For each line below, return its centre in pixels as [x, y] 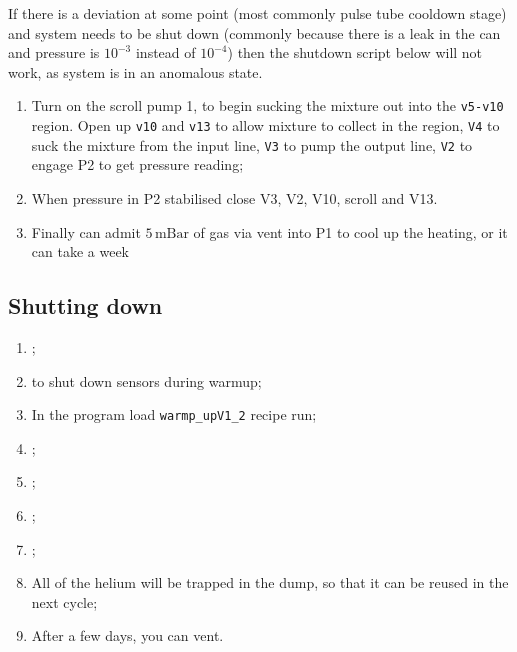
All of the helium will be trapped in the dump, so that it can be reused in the [270, 582]
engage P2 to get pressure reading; [137, 164]
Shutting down [85, 305]
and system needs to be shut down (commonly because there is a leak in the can [254, 32]
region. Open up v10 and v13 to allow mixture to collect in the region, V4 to [265, 125]
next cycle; [64, 601]
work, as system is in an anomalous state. [135, 71]
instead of [165, 52]
